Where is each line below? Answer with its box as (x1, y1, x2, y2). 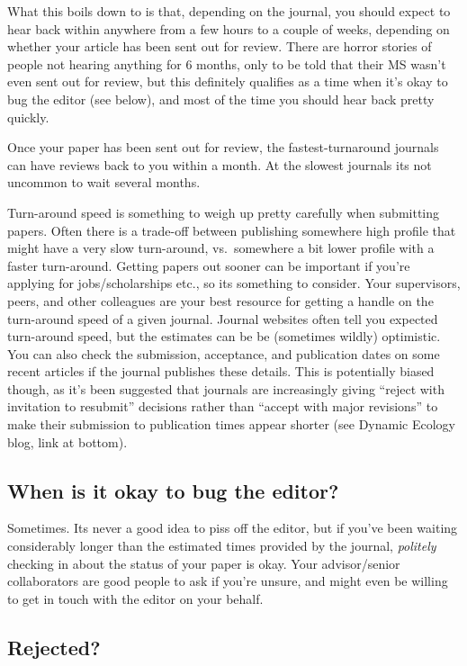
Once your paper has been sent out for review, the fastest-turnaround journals (7, 138, 439, 157)
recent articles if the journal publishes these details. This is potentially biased (7, 362, 435, 381)
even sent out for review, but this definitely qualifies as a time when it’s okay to (7, 72, 448, 91)
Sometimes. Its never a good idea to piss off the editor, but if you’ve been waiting (7, 518, 458, 537)
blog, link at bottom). (7, 432, 128, 451)
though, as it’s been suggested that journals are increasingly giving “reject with (7, 379, 445, 398)
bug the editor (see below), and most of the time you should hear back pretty (7, 89, 435, 108)
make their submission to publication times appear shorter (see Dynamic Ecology (7, 415, 455, 434)
